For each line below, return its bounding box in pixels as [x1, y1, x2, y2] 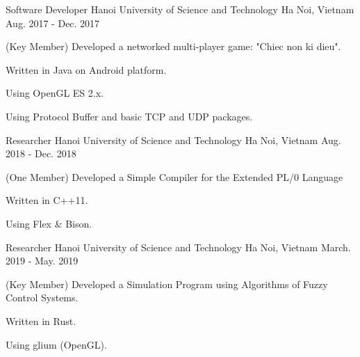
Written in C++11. [6, 193, 88, 207]
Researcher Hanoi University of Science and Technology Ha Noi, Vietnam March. [6, 239, 351, 254]
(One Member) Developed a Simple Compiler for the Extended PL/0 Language [6, 169, 343, 184]
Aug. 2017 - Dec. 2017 [6, 15, 100, 30]
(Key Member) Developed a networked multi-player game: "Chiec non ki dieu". [6, 39, 341, 54]
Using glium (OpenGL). [6, 337, 107, 351]
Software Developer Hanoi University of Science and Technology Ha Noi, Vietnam [6, 2, 354, 16]
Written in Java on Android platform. [6, 62, 167, 77]
